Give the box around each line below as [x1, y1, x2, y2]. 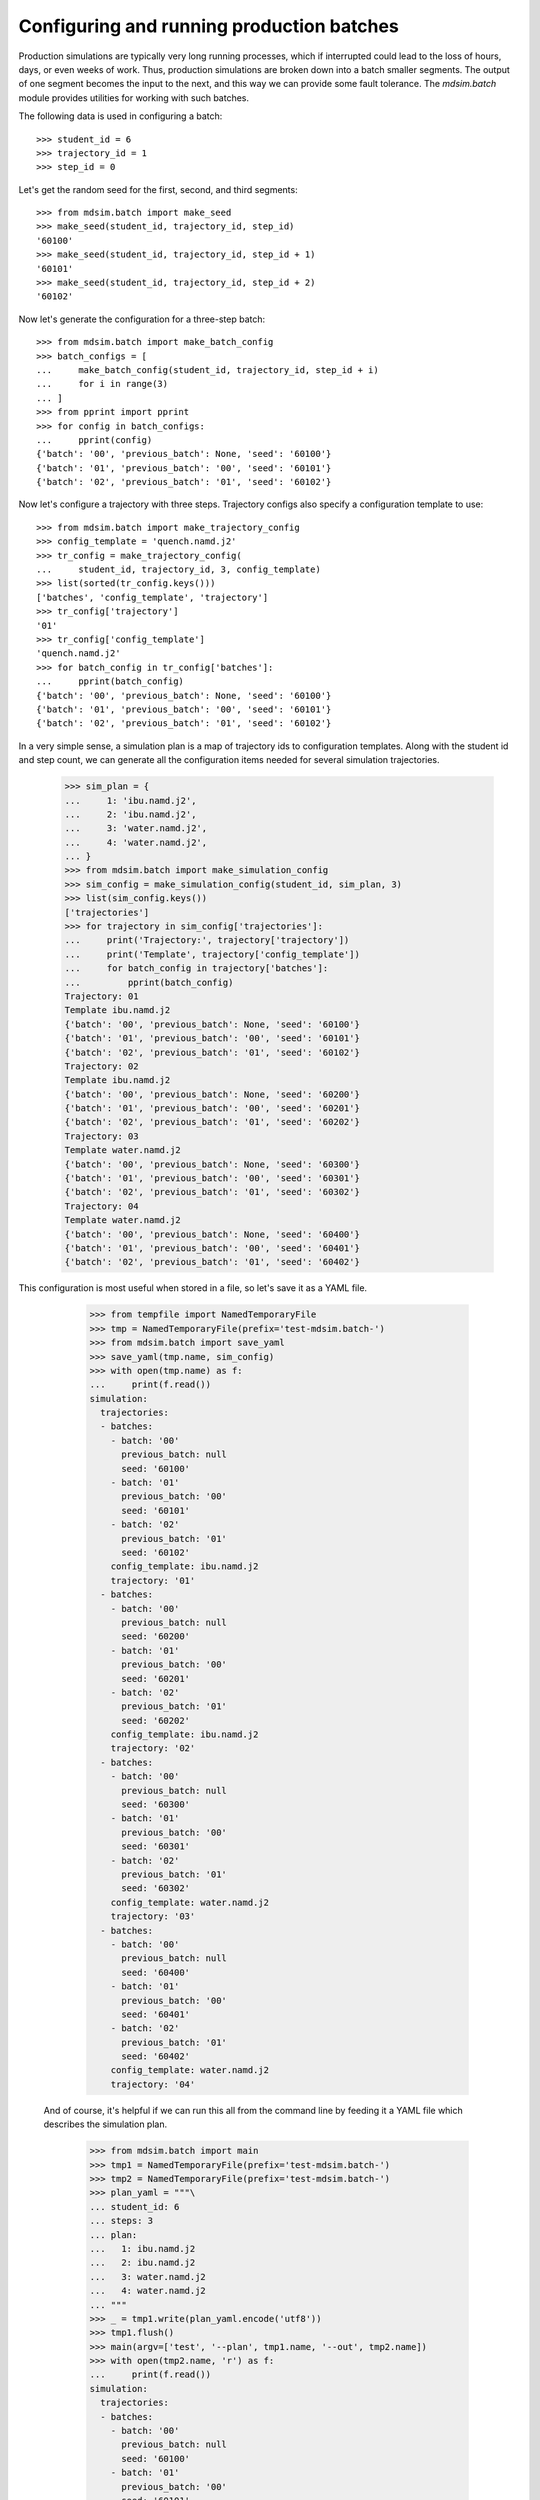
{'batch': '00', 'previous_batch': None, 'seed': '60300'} [64, 1158, 360, 1170]
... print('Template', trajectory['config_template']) [64, 948, 360, 960]
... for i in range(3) [36, 378, 169, 390]
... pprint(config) [36, 434, 153, 445]
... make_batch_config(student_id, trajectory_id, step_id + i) [36, 364, 379, 375]
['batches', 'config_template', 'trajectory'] [36, 591, 269, 603]
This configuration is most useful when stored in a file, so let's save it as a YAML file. [18, 1282, 368, 1294]
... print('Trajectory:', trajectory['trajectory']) [64, 935, 350, 946]
